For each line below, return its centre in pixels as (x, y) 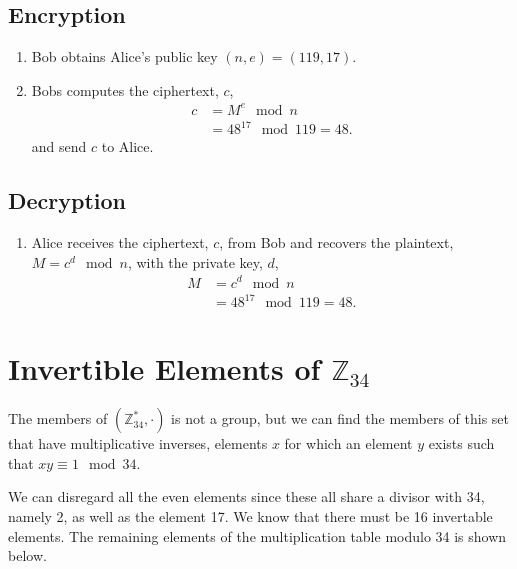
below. (27, 555)
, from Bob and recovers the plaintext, (336, 242)
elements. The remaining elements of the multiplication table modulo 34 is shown (257, 535)
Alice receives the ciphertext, (120, 242)
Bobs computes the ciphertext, (125, 89)
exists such (461, 443)
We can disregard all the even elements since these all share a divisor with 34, (246, 496)
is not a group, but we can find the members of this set (340, 418)
